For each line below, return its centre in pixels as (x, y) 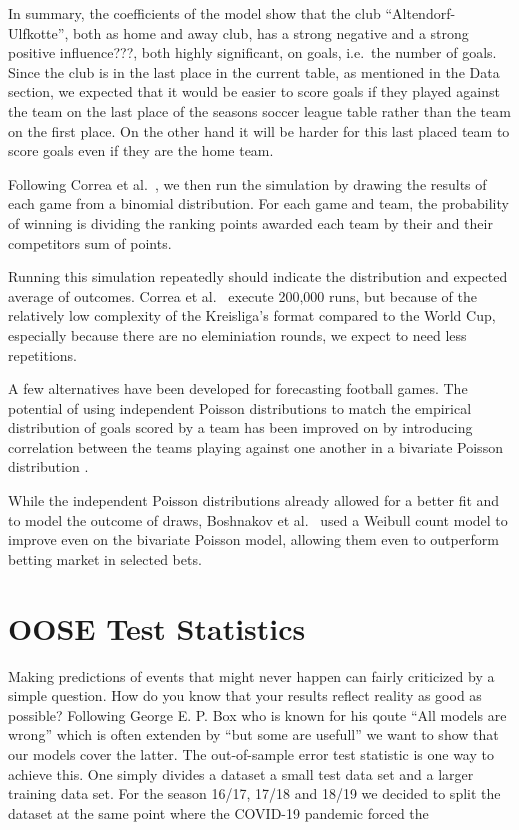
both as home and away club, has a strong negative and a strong (270, 32)
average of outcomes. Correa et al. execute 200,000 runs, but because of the (242, 295)
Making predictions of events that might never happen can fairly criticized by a (251, 675)
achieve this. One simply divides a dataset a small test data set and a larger (241, 773)
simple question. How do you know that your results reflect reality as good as (245, 695)
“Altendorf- (420, 13)
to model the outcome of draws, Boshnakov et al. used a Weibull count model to (258, 519)
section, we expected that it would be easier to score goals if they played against (254, 91)
